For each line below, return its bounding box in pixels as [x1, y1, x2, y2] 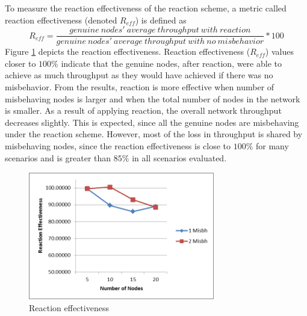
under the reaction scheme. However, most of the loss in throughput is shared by [5, 128, 303, 140]
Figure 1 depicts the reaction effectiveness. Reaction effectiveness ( [5, 45, 250, 58]
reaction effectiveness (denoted [5, 13, 117, 26]
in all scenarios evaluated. [132, 151, 227, 164]
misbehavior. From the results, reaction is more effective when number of [5, 81, 274, 93]
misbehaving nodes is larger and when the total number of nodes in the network [5, 92, 300, 105]
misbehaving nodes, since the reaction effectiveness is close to [5, 140, 231, 152]
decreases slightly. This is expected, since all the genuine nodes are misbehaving [5, 116, 299, 128]
